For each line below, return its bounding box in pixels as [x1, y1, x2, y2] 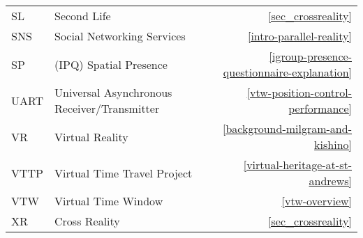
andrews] [309, 173, 352, 189]
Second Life [54, 8, 111, 24]
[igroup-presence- [269, 48, 352, 64]
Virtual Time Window [54, 193, 163, 209]
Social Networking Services [54, 28, 186, 44]
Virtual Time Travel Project [54, 164, 193, 181]
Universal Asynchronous [54, 84, 172, 100]
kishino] [314, 136, 352, 152]
